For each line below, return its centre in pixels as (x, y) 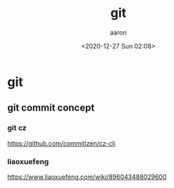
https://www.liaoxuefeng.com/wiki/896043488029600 (87, 177)
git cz (17, 128)
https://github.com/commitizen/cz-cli (61, 143)
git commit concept (51, 108)
